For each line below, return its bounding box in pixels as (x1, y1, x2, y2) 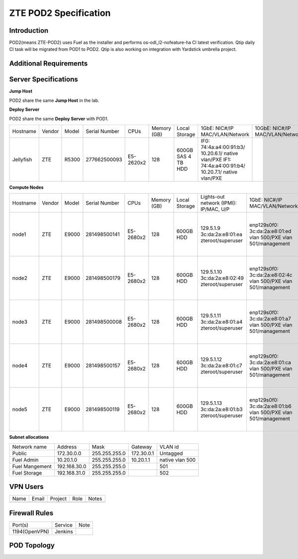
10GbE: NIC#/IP (255, 125, 291, 132)
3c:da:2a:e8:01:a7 (249, 315, 292, 322)
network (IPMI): (200, 200, 237, 207)
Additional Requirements (9, 60, 88, 68)
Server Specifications (9, 75, 78, 84)
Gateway (131, 443, 152, 450)
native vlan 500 (159, 456, 196, 463)
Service (55, 521, 73, 528)
